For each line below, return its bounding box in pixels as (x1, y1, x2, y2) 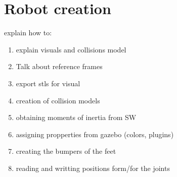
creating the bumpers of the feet (16, 146, 116, 156)
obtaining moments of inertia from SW (16, 112, 137, 123)
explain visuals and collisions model (16, 44, 126, 54)
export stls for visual (16, 78, 80, 88)
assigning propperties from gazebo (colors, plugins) (16, 129, 174, 139)
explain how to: (4, 27, 52, 38)
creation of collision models (16, 95, 100, 105)
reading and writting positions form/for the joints (16, 162, 170, 173)
